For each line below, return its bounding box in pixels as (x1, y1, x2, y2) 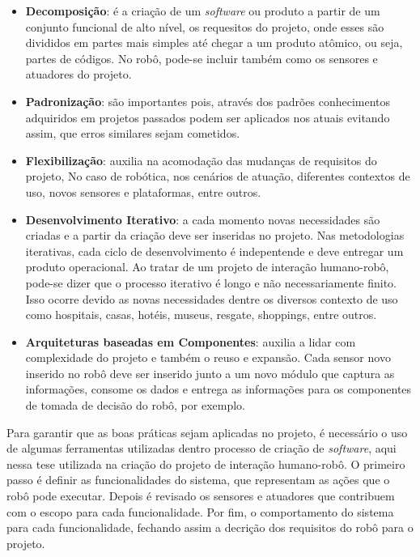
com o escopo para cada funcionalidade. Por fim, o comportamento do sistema (6, 503, 394, 520)
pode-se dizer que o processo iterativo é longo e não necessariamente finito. (25, 274, 397, 291)
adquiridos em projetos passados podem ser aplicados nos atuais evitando (25, 108, 390, 125)
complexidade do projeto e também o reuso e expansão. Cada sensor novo (25, 349, 391, 366)
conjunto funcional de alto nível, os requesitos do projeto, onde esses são (25, 18, 384, 35)
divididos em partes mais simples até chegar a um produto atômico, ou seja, (25, 34, 403, 51)
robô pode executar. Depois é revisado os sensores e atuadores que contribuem (6, 487, 395, 504)
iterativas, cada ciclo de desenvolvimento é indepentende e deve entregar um (25, 242, 404, 259)
